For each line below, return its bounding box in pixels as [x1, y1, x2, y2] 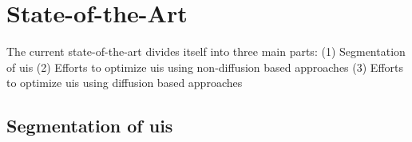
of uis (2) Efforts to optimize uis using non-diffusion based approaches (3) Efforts [6, 58, 403, 75]
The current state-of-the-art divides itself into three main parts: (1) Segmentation [6, 43, 406, 60]
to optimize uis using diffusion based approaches [6, 74, 243, 91]
